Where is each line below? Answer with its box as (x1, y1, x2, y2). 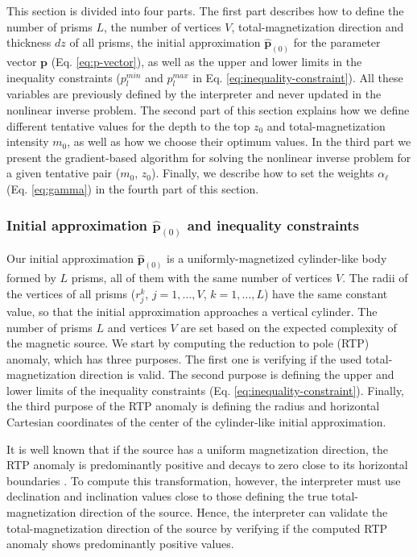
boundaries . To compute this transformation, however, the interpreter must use (6, 472, 401, 488)
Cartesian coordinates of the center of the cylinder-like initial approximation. (6, 414, 386, 430)
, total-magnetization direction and (231, 18, 404, 35)
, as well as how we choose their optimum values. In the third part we (67, 133, 411, 150)
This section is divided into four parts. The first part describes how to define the (6, 2, 404, 19)
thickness (6, 34, 52, 51)
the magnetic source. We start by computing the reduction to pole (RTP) (6, 335, 370, 351)
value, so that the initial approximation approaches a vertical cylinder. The (6, 302, 378, 319)
